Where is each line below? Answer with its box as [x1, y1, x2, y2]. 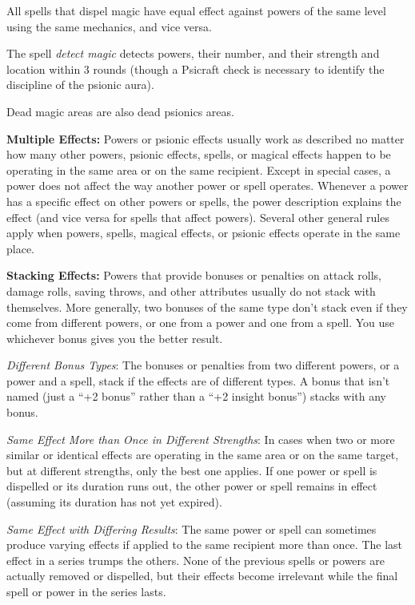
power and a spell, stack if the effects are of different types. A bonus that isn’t [6, 372, 390, 389]
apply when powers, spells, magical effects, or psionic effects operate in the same [6, 224, 401, 241]
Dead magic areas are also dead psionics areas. [6, 103, 234, 119]
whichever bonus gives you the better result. [6, 329, 223, 346]
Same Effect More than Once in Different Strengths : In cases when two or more [6, 430, 395, 447]
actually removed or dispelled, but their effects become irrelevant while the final [6, 567, 398, 584]
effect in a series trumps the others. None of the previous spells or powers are [6, 551, 385, 568]
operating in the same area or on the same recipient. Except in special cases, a [6, 161, 391, 178]
